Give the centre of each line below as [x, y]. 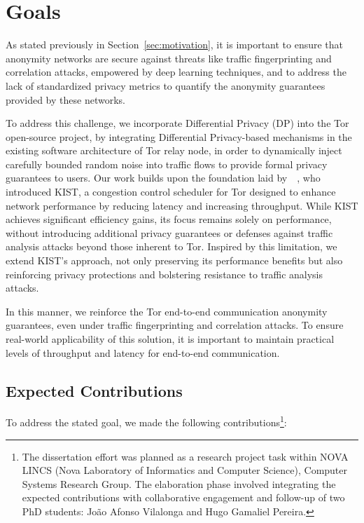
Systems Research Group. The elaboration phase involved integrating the [179, 483]
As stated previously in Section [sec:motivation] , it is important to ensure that [175, 45]
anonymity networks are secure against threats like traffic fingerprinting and [169, 58]
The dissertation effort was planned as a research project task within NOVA [185, 456]
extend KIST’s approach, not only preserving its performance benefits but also [174, 260]
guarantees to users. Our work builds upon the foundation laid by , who [163, 178]
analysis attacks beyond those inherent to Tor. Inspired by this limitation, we [171, 246]
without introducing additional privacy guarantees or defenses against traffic [169, 232]
